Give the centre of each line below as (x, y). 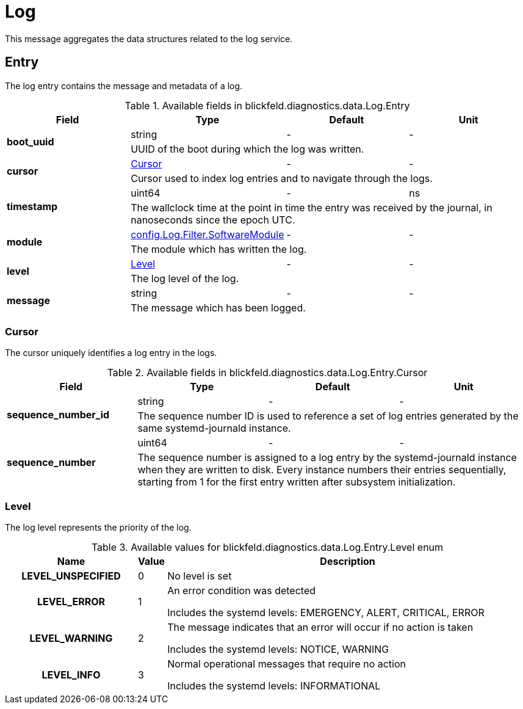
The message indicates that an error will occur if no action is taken (320, 627)
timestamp (32, 206)
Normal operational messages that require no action (287, 664)
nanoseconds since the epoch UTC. (213, 220)
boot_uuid (31, 141)
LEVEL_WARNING (71, 638)
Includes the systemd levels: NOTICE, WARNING (278, 649)
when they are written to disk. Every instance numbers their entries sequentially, (322, 470)
